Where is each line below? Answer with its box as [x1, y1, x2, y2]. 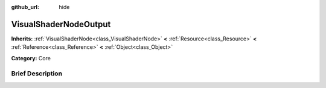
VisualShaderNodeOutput [11, 19, 111, 30]
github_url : [11, 4, 39, 10]
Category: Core [11, 54, 51, 61]
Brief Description [11, 69, 63, 78]
